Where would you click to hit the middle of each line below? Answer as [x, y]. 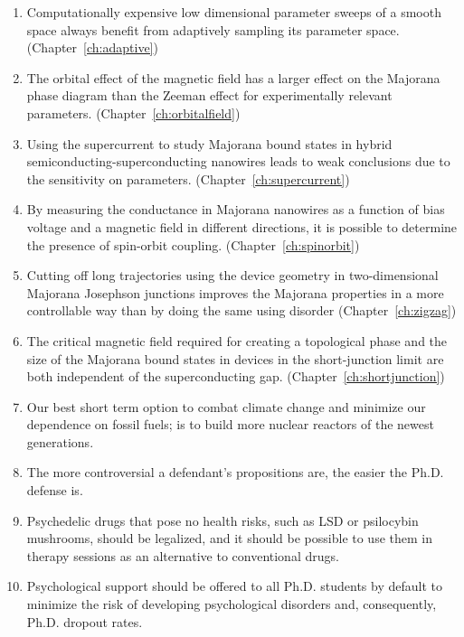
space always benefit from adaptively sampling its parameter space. [213, 29]
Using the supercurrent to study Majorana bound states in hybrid [209, 143]
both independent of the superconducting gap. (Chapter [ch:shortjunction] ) [236, 376]
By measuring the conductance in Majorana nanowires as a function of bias [236, 209]
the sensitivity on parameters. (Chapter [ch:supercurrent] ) [188, 178]
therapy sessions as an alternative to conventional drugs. [183, 555]
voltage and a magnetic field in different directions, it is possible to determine [242, 226]
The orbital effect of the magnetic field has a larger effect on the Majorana [233, 77]
